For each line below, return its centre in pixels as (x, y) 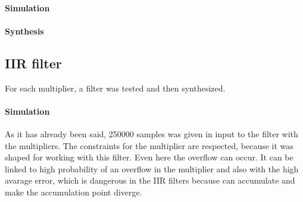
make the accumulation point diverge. (74, 192)
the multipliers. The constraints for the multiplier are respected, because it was (149, 145)
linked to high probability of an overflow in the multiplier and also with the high (152, 168)
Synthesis (24, 31)
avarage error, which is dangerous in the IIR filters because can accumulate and (150, 180)
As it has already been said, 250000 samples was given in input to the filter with (151, 133)
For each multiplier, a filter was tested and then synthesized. (115, 88)
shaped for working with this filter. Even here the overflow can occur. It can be (149, 157)
